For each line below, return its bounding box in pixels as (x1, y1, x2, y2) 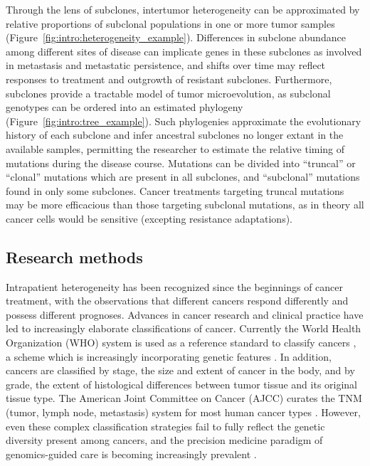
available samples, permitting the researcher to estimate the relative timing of (6, 141, 345, 156)
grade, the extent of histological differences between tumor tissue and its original (6, 376, 358, 391)
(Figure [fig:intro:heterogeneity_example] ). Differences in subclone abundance (6, 30, 346, 45)
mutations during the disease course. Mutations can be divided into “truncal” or (6, 155, 356, 170)
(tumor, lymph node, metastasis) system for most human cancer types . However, (6, 405, 361, 420)
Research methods (6, 245, 143, 268)
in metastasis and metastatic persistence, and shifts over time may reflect (6, 58, 326, 73)
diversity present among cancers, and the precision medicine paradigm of (6, 433, 323, 448)
